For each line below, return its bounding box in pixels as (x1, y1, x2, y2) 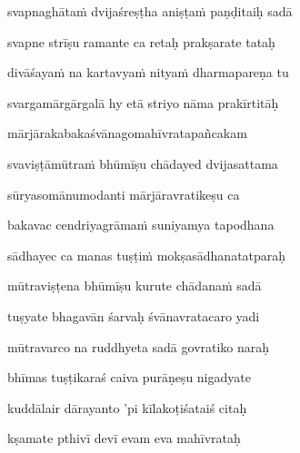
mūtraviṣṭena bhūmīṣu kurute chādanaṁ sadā (7, 276, 262, 295)
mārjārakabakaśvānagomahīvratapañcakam (7, 123, 247, 143)
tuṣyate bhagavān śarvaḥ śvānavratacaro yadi (7, 306, 260, 325)
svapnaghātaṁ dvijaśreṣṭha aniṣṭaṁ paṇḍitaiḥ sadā (7, 2, 293, 20)
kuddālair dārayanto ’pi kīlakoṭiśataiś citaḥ (7, 398, 247, 417)
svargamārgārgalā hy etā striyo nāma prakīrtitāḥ (7, 93, 279, 112)
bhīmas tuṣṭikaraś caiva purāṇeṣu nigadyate (7, 368, 251, 387)
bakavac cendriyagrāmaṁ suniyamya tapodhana (7, 215, 275, 234)
